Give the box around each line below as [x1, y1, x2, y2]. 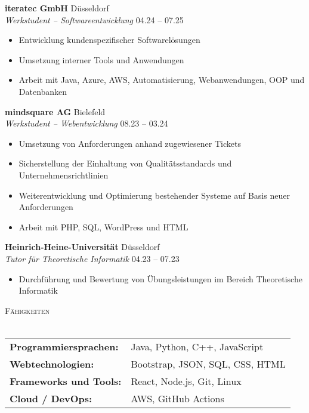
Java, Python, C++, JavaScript [131, 339, 264, 353]
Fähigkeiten [5, 304, 50, 316]
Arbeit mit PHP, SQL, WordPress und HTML [18, 220, 189, 233]
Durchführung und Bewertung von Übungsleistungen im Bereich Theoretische [18, 272, 302, 285]
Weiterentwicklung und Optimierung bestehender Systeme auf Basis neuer [18, 189, 290, 201]
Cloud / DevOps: [10, 391, 92, 405]
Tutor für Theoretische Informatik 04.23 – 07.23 [5, 252, 180, 264]
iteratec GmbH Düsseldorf [5, 2, 109, 14]
